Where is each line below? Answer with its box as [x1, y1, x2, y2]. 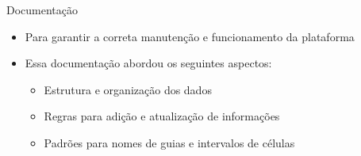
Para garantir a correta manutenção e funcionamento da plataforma [25, 28, 355, 44]
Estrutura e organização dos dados [44, 81, 212, 97]
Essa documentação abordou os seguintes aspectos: [25, 55, 272, 71]
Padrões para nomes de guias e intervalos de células [44, 134, 295, 150]
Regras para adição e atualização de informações [44, 108, 280, 124]
